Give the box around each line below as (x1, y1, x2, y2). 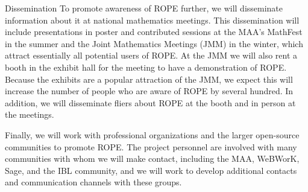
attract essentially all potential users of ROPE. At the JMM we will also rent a (5, 49, 298, 62)
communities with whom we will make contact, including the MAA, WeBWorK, (5, 152, 300, 165)
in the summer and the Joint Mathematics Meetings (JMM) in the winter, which (5, 37, 303, 50)
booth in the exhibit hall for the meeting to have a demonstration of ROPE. (5, 60, 287, 73)
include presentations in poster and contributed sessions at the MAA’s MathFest (5, 25, 303, 38)
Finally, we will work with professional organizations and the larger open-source (5, 128, 300, 141)
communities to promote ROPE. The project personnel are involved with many (5, 140, 297, 153)
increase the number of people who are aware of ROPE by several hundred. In (5, 85, 294, 97)
